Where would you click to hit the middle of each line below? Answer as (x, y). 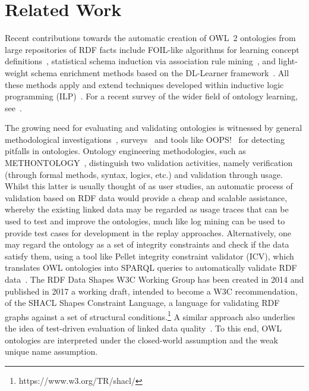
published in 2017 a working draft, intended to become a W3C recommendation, (151, 291)
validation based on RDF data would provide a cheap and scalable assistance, (146, 197)
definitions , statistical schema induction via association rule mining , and (140, 61)
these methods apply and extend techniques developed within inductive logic (144, 84)
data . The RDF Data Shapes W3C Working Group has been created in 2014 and (154, 279)
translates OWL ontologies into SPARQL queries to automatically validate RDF (151, 268)
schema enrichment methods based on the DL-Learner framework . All (160, 72)
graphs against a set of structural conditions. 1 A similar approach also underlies (150, 315)
